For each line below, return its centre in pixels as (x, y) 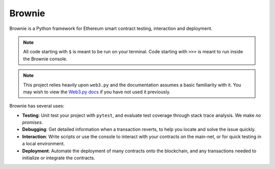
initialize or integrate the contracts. (59, 158)
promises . (33, 122)
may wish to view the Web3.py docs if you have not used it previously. (97, 92)
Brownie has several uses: (37, 106)
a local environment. (44, 144)
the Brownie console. (45, 59)
